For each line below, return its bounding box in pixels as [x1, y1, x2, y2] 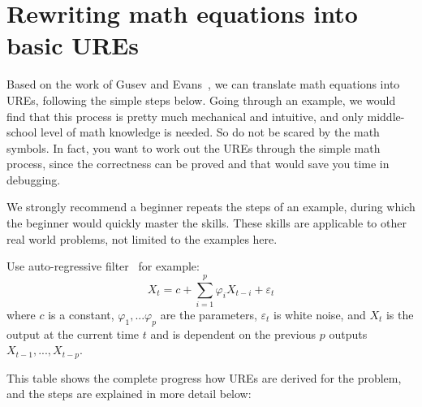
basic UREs [6, 28, 140, 62]
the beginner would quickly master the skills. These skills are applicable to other [6, 214, 407, 232]
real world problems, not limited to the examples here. [6, 230, 278, 247]
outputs [329, 325, 368, 342]
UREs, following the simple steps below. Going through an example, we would [6, 91, 396, 108]
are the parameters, [160, 305, 257, 323]
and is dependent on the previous [150, 325, 316, 342]
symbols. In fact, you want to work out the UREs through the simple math [6, 139, 381, 156]
